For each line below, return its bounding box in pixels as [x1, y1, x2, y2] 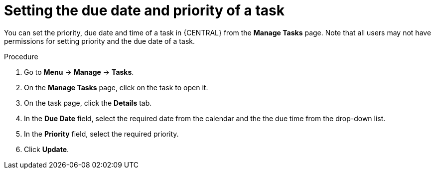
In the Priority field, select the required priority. [24, 129, 179, 138]
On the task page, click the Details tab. [24, 98, 152, 107]
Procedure [4, 52, 38, 61]
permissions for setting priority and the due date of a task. [4, 36, 195, 45]
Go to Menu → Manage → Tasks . [24, 67, 134, 76]
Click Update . [24, 145, 69, 154]
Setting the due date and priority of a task [4, 2, 285, 19]
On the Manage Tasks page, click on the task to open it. [24, 83, 208, 92]
